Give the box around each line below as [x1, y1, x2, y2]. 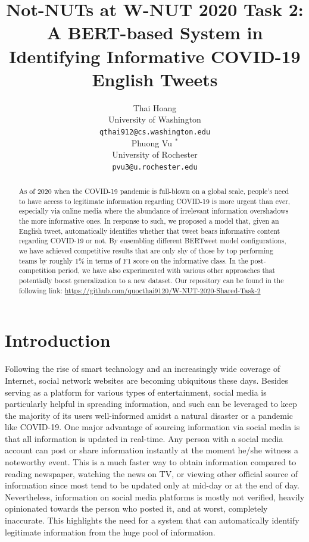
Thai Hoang [133, 101, 177, 114]
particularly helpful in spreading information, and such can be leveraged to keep [5, 397, 297, 410]
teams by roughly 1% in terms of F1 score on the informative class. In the [18, 255, 248, 265]
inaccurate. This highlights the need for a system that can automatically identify [5, 514, 299, 527]
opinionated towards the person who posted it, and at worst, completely [5, 502, 268, 515]
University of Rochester [112, 148, 198, 161]
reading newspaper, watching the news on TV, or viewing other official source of [5, 467, 298, 480]
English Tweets [92, 67, 218, 91]
